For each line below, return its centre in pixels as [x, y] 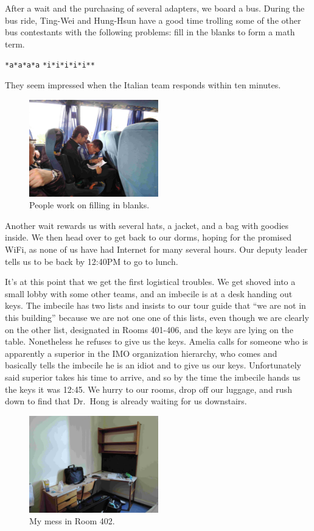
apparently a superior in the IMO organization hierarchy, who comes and [141, 353]
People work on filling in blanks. [89, 205]
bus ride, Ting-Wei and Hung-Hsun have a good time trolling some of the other [153, 20]
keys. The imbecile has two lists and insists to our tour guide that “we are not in [155, 305]
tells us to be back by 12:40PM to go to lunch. [92, 261]
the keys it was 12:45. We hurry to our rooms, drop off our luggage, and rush [148, 389]
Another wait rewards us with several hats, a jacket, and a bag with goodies [147, 225]
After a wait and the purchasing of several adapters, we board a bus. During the [155, 8]
